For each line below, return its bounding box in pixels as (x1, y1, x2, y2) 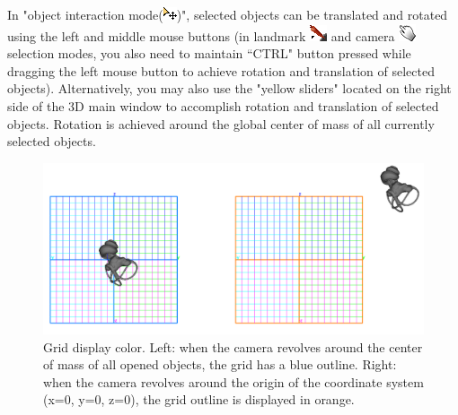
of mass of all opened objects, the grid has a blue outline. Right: (43, 355, 397, 374)
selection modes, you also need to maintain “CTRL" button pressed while (7, 44, 411, 63)
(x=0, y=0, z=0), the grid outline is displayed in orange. (43, 390, 355, 409)
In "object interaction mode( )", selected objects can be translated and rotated (7, 5, 448, 23)
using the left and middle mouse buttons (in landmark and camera (7, 26, 395, 45)
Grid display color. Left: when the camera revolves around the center (43, 337, 423, 356)
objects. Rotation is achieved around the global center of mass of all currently (7, 114, 435, 133)
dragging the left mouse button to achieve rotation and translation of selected (7, 61, 435, 80)
